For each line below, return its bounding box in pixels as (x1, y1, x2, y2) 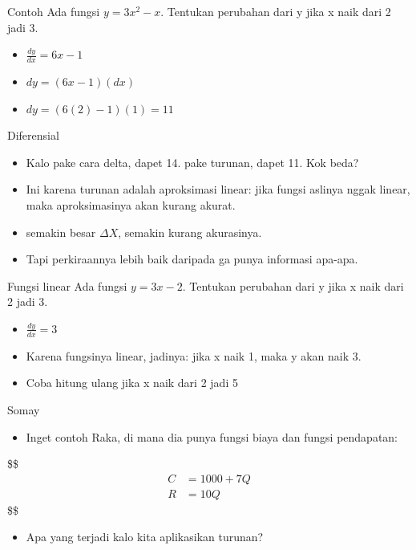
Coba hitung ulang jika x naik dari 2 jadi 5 (26, 374, 238, 391)
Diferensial (7, 127, 59, 144)
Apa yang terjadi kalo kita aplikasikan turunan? (26, 528, 264, 545)
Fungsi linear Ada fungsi (7, 277, 127, 294)
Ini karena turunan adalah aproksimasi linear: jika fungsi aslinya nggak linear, (26, 181, 410, 198)
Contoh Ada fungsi (7, 3, 100, 19)
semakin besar (26, 223, 96, 240)
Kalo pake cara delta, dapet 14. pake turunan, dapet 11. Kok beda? (26, 153, 359, 170)
